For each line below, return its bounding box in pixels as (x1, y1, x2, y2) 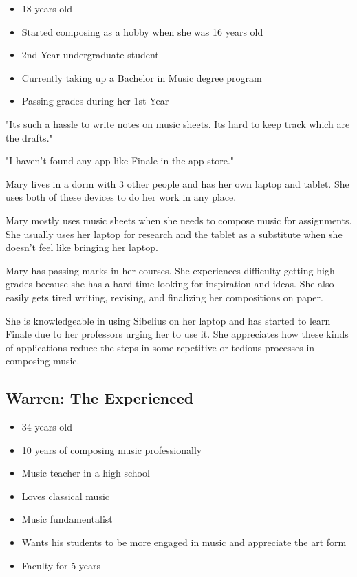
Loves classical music (21, 488, 110, 503)
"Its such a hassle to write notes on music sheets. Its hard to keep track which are (6, 116, 350, 131)
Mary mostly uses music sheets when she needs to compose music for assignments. (6, 213, 352, 227)
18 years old (21, 1, 73, 15)
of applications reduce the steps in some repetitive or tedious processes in (6, 340, 315, 354)
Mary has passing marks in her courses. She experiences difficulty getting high (6, 263, 335, 277)
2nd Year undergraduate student (21, 47, 159, 62)
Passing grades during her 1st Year (21, 94, 169, 108)
